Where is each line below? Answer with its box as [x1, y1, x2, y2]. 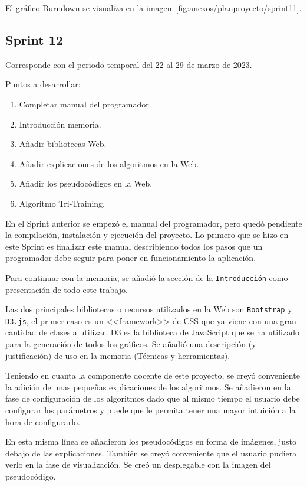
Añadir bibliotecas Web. [19, 138, 107, 150]
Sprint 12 [5, 30, 63, 48]
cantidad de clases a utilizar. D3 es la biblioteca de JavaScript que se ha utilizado [5, 326, 299, 338]
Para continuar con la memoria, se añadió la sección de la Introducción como [5, 271, 288, 283]
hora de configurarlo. [5, 415, 80, 428]
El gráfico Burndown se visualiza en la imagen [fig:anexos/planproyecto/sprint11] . [5, 2, 302, 14]
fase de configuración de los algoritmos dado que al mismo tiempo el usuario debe [5, 392, 300, 405]
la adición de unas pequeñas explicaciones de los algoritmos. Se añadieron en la [5, 380, 291, 393]
